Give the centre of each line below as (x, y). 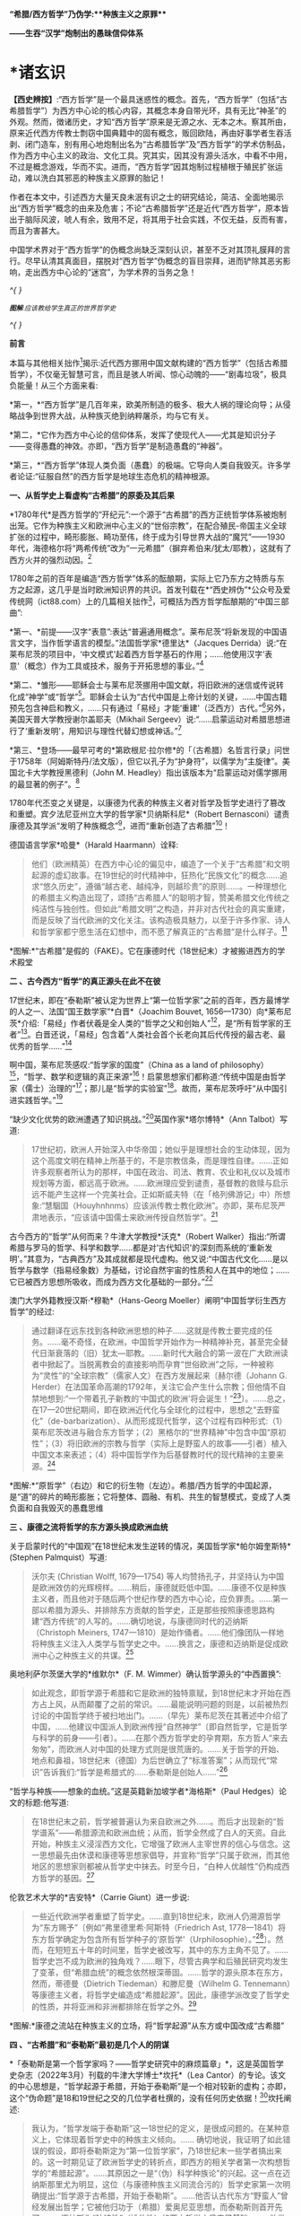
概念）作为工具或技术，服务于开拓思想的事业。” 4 (116, 665)
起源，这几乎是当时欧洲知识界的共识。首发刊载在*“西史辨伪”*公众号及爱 (158, 590)
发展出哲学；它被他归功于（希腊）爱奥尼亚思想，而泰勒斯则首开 (157, 2206)
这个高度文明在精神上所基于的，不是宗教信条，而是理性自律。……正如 (159, 1161)
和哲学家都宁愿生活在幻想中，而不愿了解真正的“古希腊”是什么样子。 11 (159, 931)
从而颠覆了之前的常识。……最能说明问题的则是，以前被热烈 (179, 1704)
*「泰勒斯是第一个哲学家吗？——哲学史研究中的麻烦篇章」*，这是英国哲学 (147, 2064)
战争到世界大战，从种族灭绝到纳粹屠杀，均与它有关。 (115, 416)
